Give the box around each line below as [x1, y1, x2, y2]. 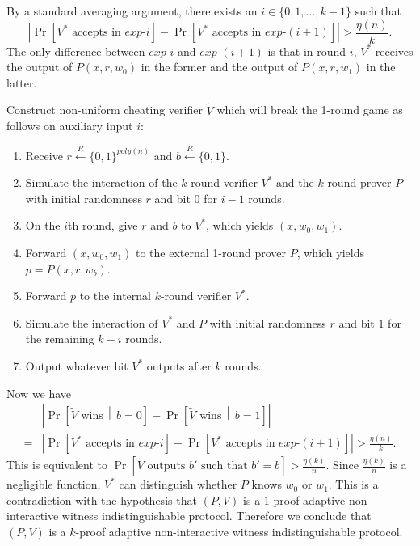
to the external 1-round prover [135, 244, 287, 261]
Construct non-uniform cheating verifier [6, 101, 203, 118]
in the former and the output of [141, 58, 298, 75]
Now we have [6, 384, 72, 401]
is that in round [267, 42, 346, 59]
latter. [6, 74, 37, 91]
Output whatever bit [25, 357, 128, 374]
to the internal [79, 287, 151, 304]
